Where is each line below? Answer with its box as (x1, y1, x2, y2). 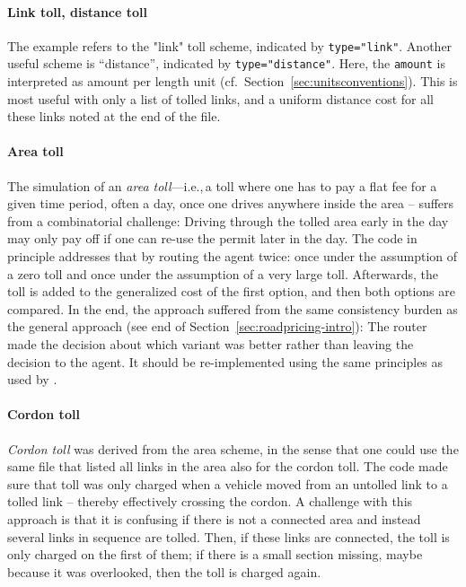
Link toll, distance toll (7, 2, 147, 21)
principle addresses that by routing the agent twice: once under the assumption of (7, 247, 458, 266)
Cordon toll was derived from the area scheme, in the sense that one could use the (7, 439, 459, 458)
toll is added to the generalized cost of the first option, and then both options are (7, 282, 455, 301)
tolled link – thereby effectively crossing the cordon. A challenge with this (7, 492, 413, 511)
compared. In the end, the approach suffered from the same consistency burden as (7, 299, 458, 318)
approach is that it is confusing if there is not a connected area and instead (7, 509, 421, 528)
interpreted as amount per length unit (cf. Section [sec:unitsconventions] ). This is (7, 72, 458, 91)
